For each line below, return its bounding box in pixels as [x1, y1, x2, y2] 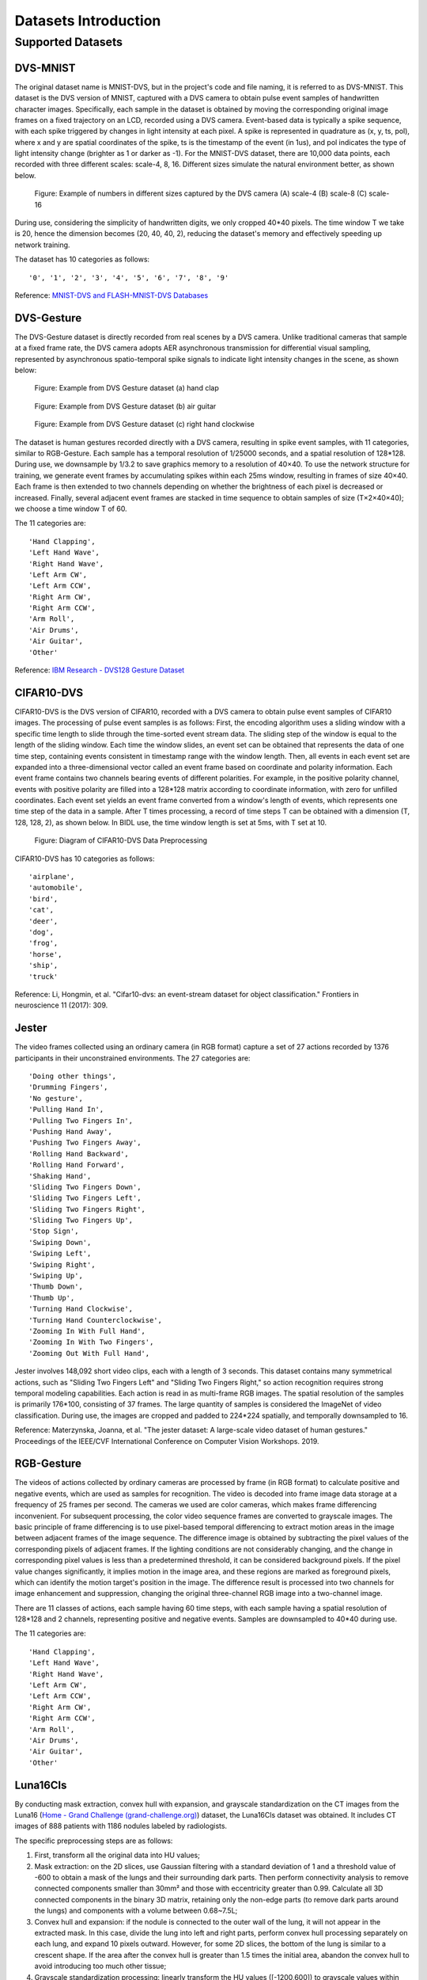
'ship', [28, 961, 59, 970]
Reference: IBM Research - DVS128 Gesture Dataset [14, 665, 185, 675]
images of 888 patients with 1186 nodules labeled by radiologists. [14, 1822, 228, 1831]
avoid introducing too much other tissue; [34, 1961, 167, 1971]
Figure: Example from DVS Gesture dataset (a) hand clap [34, 383, 219, 393]
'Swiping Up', [28, 1271, 83, 1281]
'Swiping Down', [28, 1238, 92, 1247]
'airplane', [28, 872, 75, 881]
